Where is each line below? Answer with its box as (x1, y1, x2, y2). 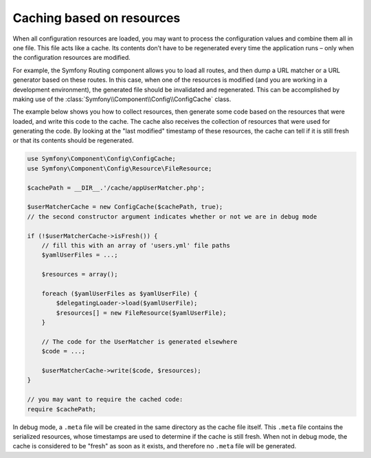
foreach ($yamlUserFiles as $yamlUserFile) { (41, 290, 198, 297)
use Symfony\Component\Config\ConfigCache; (27, 155, 177, 163)
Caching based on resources (12, 10, 181, 25)
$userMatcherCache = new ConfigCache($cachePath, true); (27, 203, 223, 211)
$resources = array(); (41, 270, 118, 279)
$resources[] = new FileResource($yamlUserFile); (56, 309, 227, 316)
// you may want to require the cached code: (27, 395, 183, 404)
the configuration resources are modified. (12, 54, 131, 62)
